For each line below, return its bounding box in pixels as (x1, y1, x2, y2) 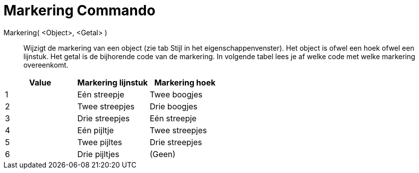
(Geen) (149, 149, 176, 159)
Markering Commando (3, 2, 155, 19)
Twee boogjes (149, 89, 203, 99)
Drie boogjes (149, 101, 198, 111)
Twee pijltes (77, 137, 123, 147)
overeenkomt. (23, 60, 69, 69)
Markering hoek (154, 77, 216, 87)
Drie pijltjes (77, 149, 120, 159)
